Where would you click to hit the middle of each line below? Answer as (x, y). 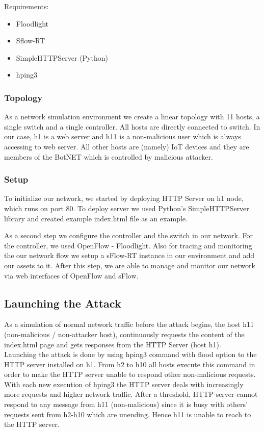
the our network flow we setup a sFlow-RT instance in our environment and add (129, 255)
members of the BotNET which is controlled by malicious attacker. (109, 156)
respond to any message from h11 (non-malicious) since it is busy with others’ (126, 404)
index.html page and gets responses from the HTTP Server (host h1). (113, 344)
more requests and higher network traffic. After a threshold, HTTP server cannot (131, 394)
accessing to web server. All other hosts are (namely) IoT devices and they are (127, 146)
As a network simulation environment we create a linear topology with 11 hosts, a (132, 117)
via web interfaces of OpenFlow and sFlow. (71, 275)
